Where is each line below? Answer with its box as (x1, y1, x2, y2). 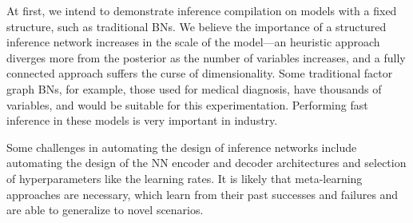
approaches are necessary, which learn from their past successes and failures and (6, 185, 399, 202)
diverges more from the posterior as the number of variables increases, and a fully (6, 49, 406, 66)
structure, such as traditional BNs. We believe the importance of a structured (6, 18, 387, 34)
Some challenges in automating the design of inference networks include (6, 138, 357, 155)
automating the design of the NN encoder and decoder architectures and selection (6, 154, 407, 171)
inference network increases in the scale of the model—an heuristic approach (6, 34, 380, 50)
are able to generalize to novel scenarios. (6, 201, 204, 218)
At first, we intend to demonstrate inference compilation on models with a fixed (6, 2, 397, 18)
